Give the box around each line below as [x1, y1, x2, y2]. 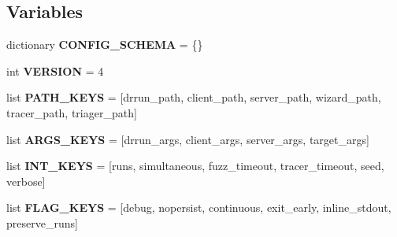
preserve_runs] [6, 214, 78, 231]
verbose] [6, 172, 46, 189]
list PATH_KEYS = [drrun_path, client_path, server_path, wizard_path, [6, 89, 381, 106]
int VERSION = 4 [6, 62, 104, 79]
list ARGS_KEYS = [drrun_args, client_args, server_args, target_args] [6, 131, 369, 147]
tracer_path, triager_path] [6, 104, 137, 120]
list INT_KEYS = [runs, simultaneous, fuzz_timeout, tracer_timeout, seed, [6, 157, 384, 174]
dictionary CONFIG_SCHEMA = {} [6, 36, 203, 53]
